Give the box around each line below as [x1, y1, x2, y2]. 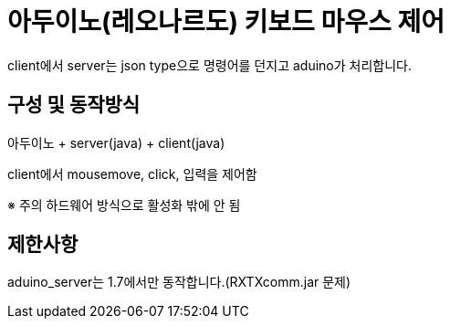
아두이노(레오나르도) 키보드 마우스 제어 [7, 6, 445, 37]
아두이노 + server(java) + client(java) [7, 134, 225, 151]
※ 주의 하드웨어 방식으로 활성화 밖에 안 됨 [7, 196, 241, 213]
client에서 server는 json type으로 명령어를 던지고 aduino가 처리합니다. [7, 57, 412, 73]
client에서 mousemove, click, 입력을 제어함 [7, 165, 257, 182]
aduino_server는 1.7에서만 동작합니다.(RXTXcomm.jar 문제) [7, 274, 351, 290]
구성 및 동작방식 [7, 93, 141, 117]
